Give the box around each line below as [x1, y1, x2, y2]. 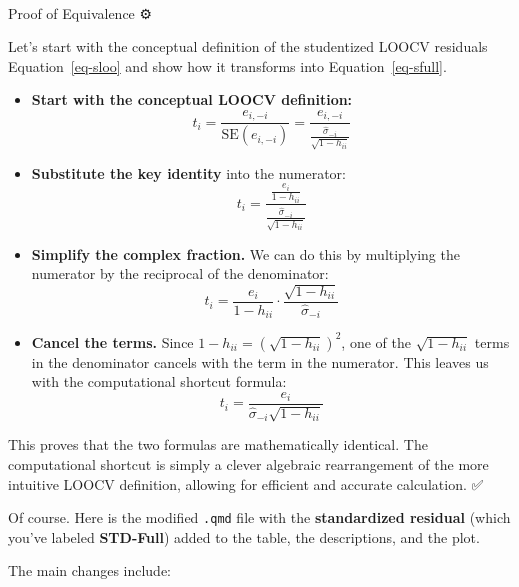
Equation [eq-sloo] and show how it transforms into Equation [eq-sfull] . [8, 55, 447, 76]
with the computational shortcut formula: [31, 371, 287, 392]
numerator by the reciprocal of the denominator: [31, 263, 329, 284]
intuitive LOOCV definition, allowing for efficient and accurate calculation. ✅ [8, 473, 484, 494]
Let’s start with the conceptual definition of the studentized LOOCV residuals [8, 36, 488, 57]
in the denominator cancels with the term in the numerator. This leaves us [31, 351, 489, 372]
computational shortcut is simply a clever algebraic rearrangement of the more [8, 453, 489, 474]
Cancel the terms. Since [31, 331, 194, 352]
